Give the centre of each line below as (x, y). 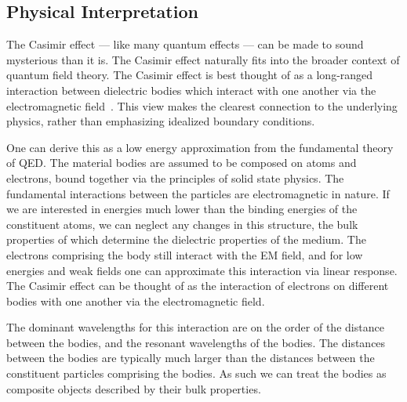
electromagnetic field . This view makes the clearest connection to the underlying (202, 105)
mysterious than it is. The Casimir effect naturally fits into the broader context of (203, 59)
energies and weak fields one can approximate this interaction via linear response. (202, 270)
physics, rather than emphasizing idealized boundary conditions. (161, 121)
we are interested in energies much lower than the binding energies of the (182, 209)
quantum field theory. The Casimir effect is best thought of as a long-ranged (190, 75)
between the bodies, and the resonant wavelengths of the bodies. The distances (196, 342)
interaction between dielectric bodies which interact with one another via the (191, 90)
